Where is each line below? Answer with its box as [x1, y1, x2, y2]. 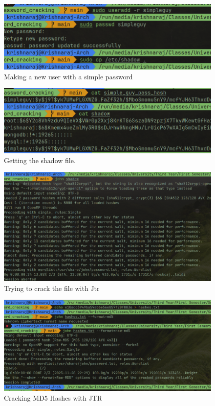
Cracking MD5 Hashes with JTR [4, 393, 103, 403]
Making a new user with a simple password [4, 71, 133, 81]
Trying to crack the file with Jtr [4, 283, 100, 293]
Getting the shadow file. [4, 155, 76, 165]
